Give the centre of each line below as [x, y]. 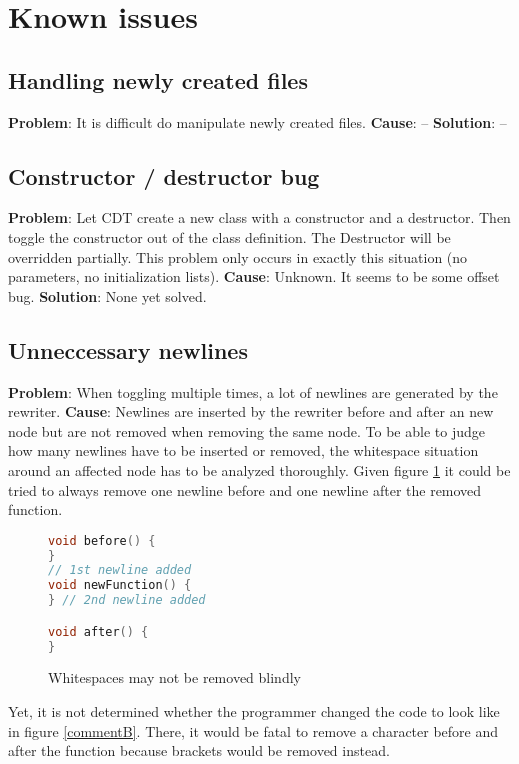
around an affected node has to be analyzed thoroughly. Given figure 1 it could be [259, 469]
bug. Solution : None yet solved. [107, 295]
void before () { [102, 540]
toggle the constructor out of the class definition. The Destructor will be [229, 236]
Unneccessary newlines [128, 349]
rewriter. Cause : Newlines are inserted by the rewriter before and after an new [251, 411]
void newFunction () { [120, 585]
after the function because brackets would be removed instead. [199, 750]
